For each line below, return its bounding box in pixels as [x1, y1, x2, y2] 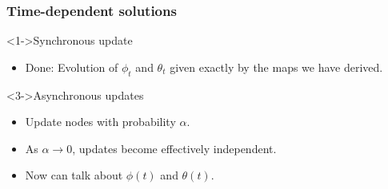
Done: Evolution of [25, 58, 118, 75]
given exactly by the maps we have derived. [170, 58, 383, 75]
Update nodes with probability [25, 113, 176, 130]
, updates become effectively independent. [72, 140, 277, 156]
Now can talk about [25, 167, 123, 183]
